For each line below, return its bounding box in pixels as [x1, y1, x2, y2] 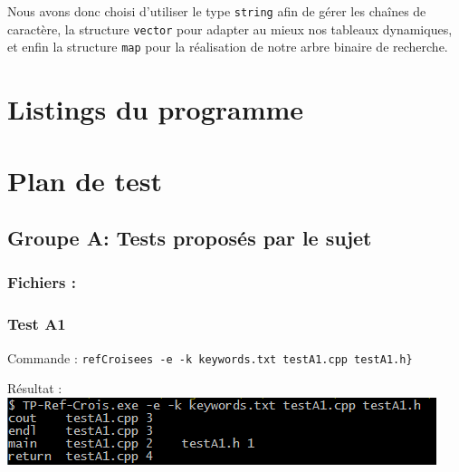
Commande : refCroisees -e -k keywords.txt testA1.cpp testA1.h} [7, 348, 413, 367]
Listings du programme [7, 91, 304, 128]
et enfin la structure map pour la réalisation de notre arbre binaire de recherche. [7, 37, 448, 56]
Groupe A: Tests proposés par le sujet [7, 224, 372, 252]
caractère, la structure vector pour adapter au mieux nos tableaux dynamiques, [7, 19, 453, 38]
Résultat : [7, 379, 62, 398]
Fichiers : [7, 271, 76, 294]
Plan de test [7, 161, 163, 198]
